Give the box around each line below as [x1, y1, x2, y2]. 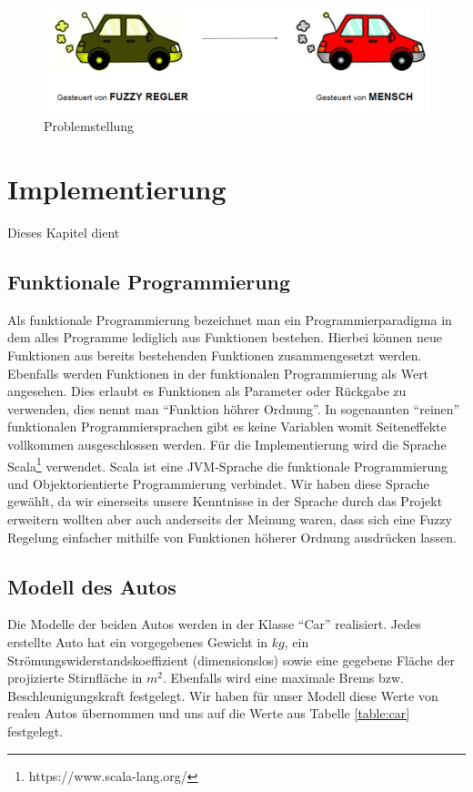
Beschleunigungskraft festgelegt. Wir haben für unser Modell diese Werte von [7, 685, 438, 705]
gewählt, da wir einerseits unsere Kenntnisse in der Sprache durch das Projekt [7, 492, 443, 511]
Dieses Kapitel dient [7, 223, 120, 242]
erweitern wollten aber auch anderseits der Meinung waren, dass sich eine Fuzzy [7, 510, 452, 529]
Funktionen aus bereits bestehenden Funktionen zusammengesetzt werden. [7, 346, 422, 365]
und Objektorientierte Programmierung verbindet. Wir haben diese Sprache [7, 473, 429, 492]
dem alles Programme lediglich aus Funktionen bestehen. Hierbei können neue [7, 328, 442, 347]
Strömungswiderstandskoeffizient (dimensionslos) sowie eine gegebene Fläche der [7, 650, 455, 669]
